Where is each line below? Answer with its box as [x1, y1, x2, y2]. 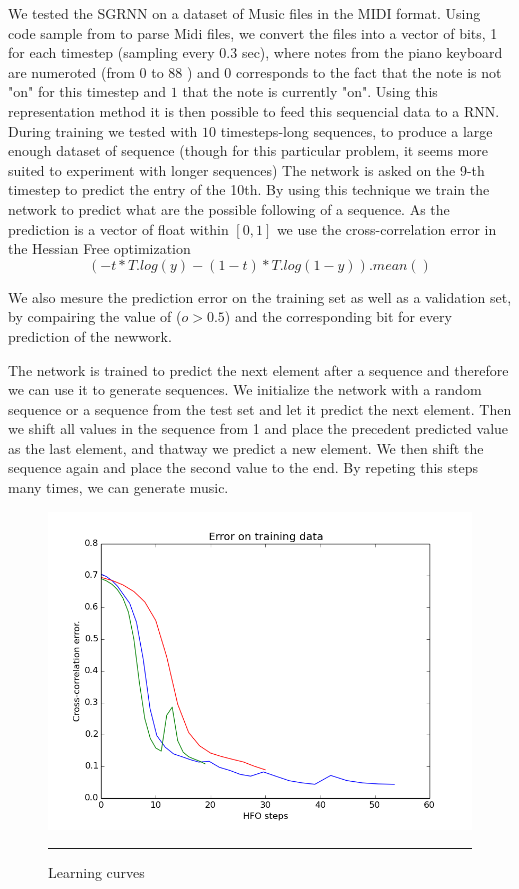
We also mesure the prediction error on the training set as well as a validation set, [8, 286, 512, 307]
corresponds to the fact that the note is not [236, 61, 502, 82]
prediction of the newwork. [8, 325, 172, 346]
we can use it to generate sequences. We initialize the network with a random [8, 379, 482, 400]
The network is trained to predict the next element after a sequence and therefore [8, 359, 509, 380]
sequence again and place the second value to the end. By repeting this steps [8, 457, 478, 478]
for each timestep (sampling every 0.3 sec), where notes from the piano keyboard [8, 42, 503, 63]
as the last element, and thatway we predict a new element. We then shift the [8, 437, 484, 458]
